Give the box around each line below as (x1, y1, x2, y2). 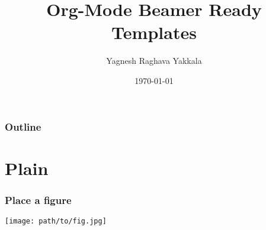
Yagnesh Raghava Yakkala (106, 54, 202, 67)
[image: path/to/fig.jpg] (5, 217, 107, 226)
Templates (111, 20, 197, 44)
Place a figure (5, 192, 72, 207)
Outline (5, 119, 41, 134)
